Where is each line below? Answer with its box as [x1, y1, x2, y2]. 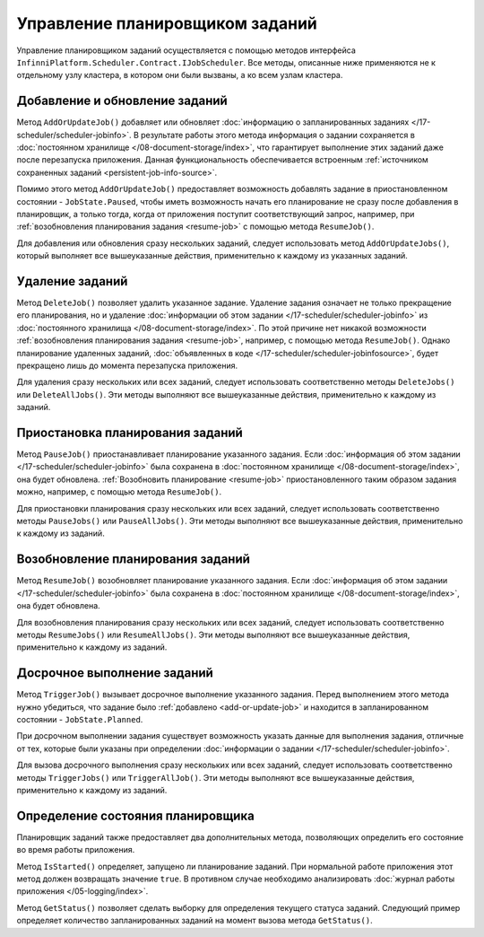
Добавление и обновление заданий [16, 93, 228, 109]
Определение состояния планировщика [16, 808, 255, 823]
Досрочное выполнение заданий [16, 665, 214, 681]
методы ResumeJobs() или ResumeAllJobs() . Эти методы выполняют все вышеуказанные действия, [16, 629, 411, 640]
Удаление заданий [16, 274, 128, 289]
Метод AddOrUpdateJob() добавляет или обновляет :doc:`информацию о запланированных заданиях [16, 117, 410, 127]
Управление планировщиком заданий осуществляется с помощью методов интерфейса [16, 45, 356, 56]
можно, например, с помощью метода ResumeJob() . [16, 486, 222, 497]
